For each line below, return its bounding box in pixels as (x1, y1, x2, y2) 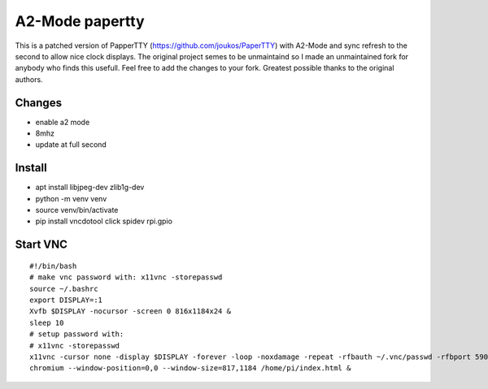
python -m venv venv (35, 193, 107, 203)
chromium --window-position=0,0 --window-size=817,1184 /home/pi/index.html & (29, 364, 351, 373)
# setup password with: (29, 330, 124, 339)
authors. (15, 74, 44, 84)
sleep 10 (29, 318, 64, 327)
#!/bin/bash (29, 261, 77, 270)
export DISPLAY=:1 (29, 296, 103, 305)
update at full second (35, 140, 107, 149)
